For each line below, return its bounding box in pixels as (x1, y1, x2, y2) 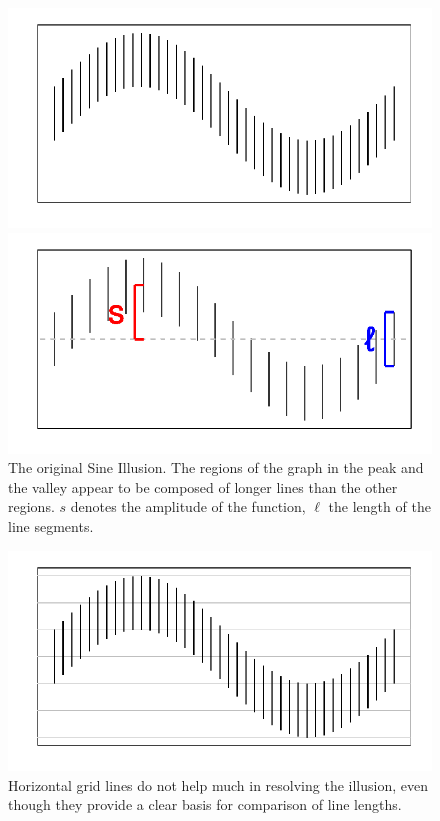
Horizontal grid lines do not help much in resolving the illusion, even (8, 774, 428, 795)
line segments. (8, 515, 94, 536)
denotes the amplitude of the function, (70, 496, 306, 517)
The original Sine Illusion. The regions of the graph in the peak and (8, 457, 424, 478)
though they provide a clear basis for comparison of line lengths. (8, 794, 402, 815)
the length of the (328, 496, 431, 517)
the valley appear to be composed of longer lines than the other (8, 476, 398, 497)
